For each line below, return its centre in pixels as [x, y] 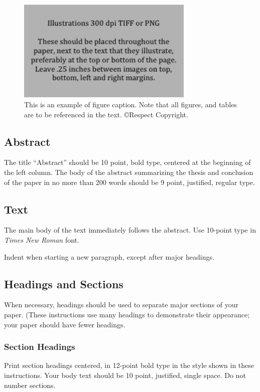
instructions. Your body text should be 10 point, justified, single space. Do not [125, 375]
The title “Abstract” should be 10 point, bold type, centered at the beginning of [127, 162]
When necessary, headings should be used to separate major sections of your [121, 305]
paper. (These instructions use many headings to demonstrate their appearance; [127, 314]
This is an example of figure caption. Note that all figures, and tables [131, 105]
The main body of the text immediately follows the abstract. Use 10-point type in [130, 230]
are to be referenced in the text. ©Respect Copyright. [106, 114]
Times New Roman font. [42, 240]
